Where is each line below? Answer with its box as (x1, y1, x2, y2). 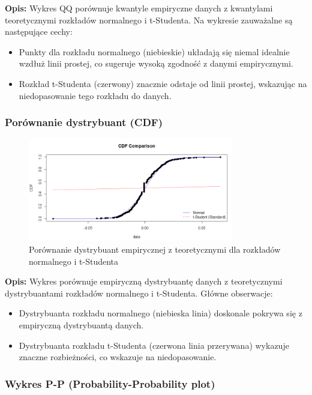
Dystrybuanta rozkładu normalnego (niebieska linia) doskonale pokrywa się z (19, 307, 302, 319)
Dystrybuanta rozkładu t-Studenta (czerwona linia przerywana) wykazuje (19, 339, 289, 351)
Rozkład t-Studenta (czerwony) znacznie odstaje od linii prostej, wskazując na (19, 77, 307, 89)
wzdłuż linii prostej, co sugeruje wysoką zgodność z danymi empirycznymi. (19, 57, 293, 70)
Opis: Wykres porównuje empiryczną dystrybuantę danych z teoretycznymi (5, 275, 283, 288)
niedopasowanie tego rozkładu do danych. (19, 89, 172, 101)
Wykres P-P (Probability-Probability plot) (5, 376, 215, 391)
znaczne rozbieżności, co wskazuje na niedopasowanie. (19, 351, 217, 363)
